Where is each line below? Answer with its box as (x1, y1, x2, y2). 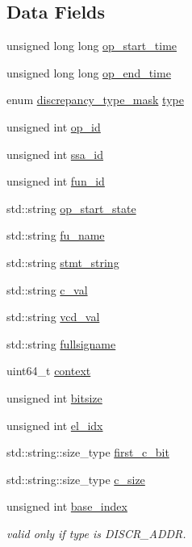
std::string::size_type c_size (6, 470, 145, 487)
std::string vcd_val (6, 308, 100, 325)
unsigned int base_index (6, 498, 127, 515)
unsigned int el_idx (6, 416, 103, 433)
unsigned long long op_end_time (6, 64, 171, 81)
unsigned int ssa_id (6, 145, 104, 162)
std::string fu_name (6, 227, 105, 244)
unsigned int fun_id (6, 173, 105, 190)
